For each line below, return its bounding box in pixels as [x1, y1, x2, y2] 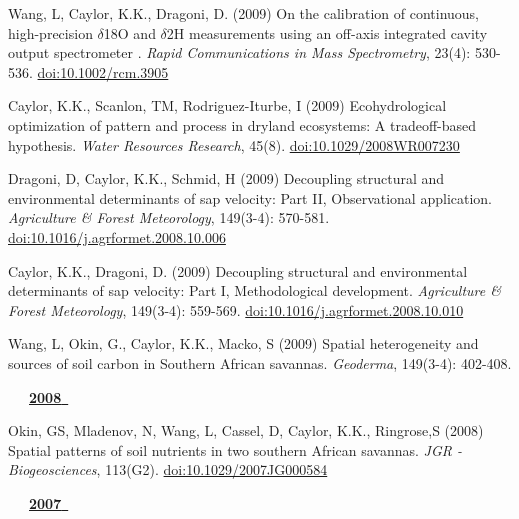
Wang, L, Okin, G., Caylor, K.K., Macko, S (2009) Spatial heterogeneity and [8, 333, 479, 354]
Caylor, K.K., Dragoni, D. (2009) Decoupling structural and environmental [8, 260, 468, 281]
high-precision [8, 22, 93, 43]
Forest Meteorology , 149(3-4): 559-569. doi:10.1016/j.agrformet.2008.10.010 [8, 299, 464, 320]
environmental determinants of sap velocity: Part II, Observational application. [8, 187, 493, 208]
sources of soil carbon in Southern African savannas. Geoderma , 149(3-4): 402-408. [8, 352, 512, 373]
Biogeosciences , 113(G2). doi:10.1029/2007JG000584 [8, 459, 328, 480]
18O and [103, 22, 156, 43]
